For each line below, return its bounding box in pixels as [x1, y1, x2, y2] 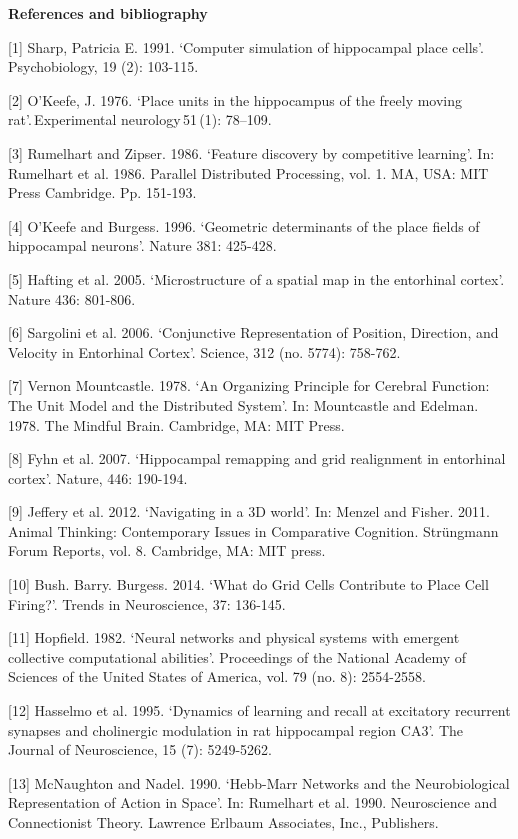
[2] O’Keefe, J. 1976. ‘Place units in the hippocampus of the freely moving [8, 89, 463, 110]
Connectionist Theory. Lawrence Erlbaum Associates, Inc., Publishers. [8, 812, 439, 832]
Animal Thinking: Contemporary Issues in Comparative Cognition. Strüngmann [8, 520, 499, 541]
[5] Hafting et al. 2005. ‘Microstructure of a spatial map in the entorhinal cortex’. [8, 268, 505, 289]
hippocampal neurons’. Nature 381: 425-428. [8, 235, 277, 256]
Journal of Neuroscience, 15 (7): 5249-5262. [8, 739, 273, 760]
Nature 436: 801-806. [8, 288, 136, 309]
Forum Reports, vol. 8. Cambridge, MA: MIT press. [8, 540, 326, 561]
